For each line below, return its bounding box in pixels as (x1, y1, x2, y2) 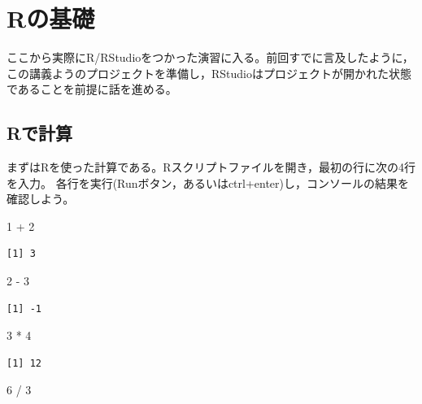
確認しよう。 (7, 190, 75, 207)
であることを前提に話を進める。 (7, 80, 177, 98)
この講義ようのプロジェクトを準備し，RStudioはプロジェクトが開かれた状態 (7, 64, 411, 81)
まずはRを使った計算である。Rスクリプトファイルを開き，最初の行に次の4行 (7, 159, 416, 176)
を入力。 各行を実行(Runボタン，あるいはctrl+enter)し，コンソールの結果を (7, 174, 410, 191)
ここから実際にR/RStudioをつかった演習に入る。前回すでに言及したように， (7, 49, 414, 66)
